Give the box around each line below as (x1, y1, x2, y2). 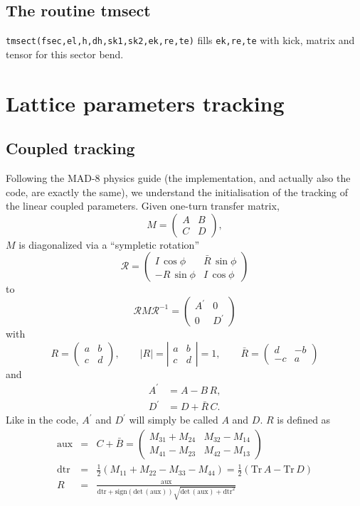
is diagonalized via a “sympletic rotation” (18, 237, 200, 252)
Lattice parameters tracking (6, 88, 285, 117)
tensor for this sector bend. (6, 46, 124, 61)
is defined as (277, 412, 331, 427)
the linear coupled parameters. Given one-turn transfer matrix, (6, 198, 280, 213)
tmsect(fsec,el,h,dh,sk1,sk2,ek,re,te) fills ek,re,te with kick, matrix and (6, 33, 355, 48)
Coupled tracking (6, 137, 135, 159)
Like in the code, (6, 412, 79, 427)
